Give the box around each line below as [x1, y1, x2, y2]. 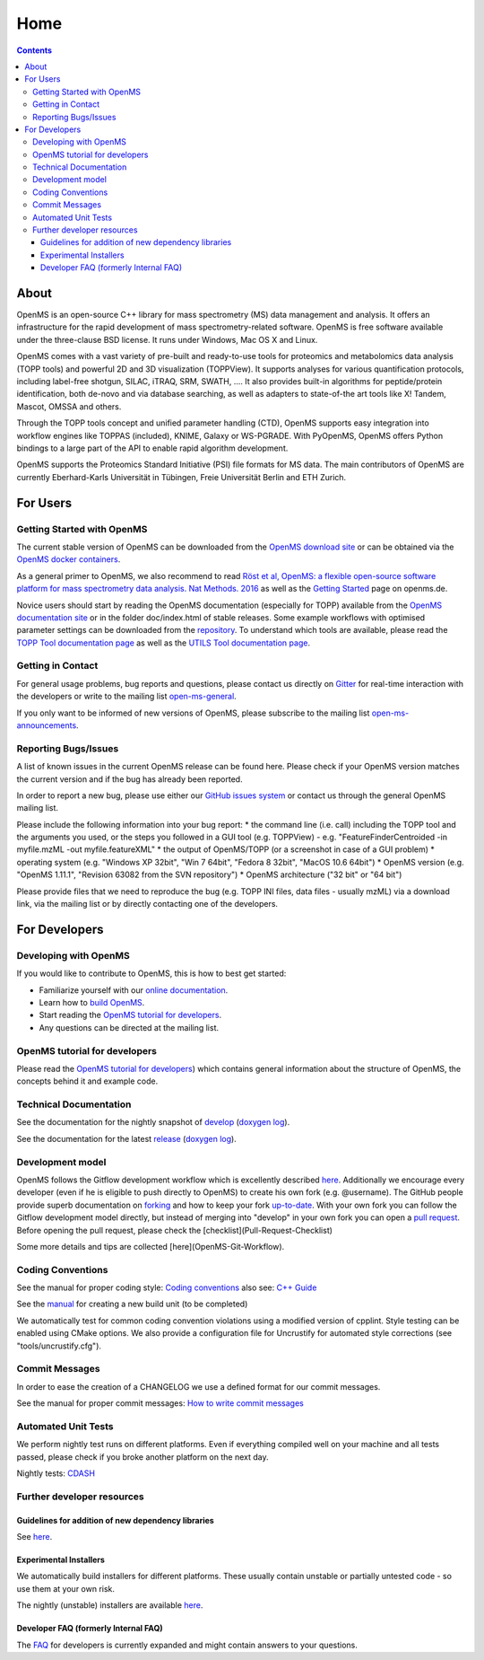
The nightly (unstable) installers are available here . [16, 1600, 203, 1611]
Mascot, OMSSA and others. [16, 400, 122, 412]
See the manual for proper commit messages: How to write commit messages [16, 1398, 304, 1409]
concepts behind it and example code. [16, 1076, 159, 1086]
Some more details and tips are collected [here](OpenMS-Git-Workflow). [16, 1241, 285, 1252]
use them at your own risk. [16, 1583, 116, 1594]
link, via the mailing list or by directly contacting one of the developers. [16, 899, 278, 909]
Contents [16, 45, 53, 56]
